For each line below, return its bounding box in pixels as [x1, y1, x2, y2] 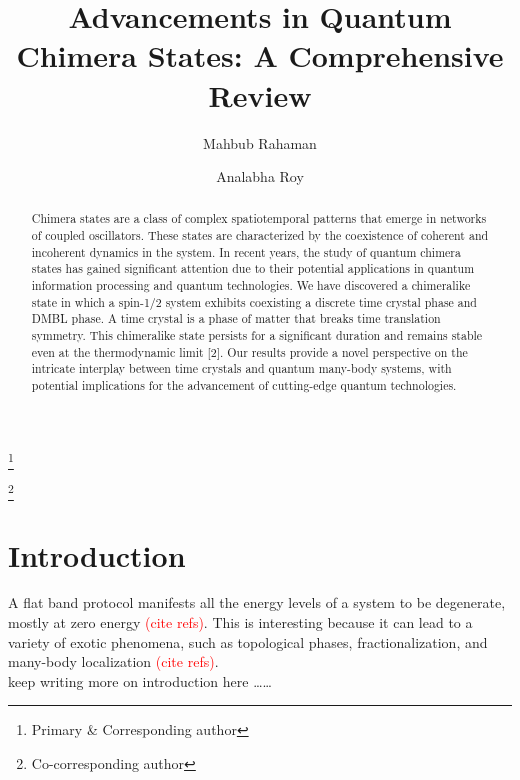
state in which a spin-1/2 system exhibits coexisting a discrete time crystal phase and [31, 293, 477, 310]
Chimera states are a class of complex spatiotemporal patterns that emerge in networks [31, 210, 487, 227]
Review [208, 74, 312, 115]
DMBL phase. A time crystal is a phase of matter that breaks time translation [31, 310, 441, 327]
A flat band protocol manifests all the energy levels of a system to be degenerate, [8, 592, 506, 613]
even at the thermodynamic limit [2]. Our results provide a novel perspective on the [31, 343, 468, 360]
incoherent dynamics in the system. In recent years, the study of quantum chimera [31, 243, 461, 260]
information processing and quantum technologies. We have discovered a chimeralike [31, 277, 471, 294]
